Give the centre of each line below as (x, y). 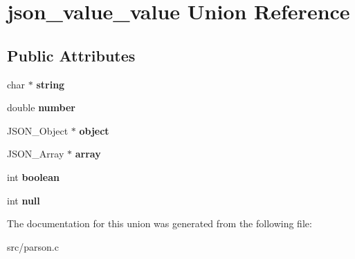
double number (41, 107)
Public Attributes (71, 55)
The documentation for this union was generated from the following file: (160, 223)
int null (24, 200)
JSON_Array (36, 154)
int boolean (33, 176)
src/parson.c (33, 246)
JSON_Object (38, 130)
